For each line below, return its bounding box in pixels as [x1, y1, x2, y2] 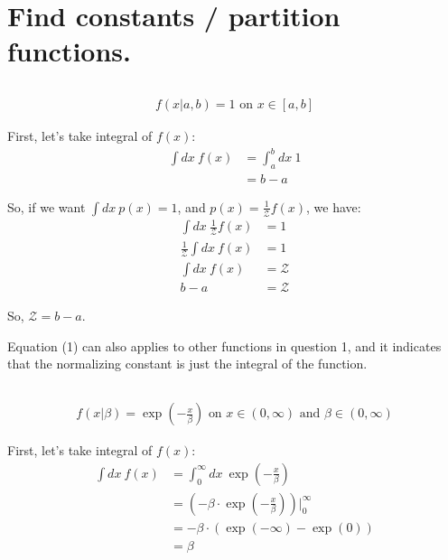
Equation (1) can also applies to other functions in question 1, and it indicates [7, 336, 442, 355]
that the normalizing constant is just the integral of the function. [7, 354, 368, 373]
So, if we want [7, 197, 86, 216]
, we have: [306, 197, 361, 216]
